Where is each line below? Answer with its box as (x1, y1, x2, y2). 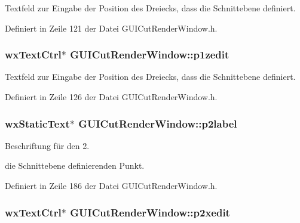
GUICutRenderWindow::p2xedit (70, 205, 230, 219)
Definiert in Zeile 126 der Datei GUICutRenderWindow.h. (5, 91, 218, 103)
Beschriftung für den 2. (5, 139, 90, 151)
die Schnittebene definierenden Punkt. (5, 159, 145, 172)
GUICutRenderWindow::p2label (78, 116, 237, 131)
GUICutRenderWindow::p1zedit (70, 47, 229, 62)
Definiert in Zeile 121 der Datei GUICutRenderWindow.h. (5, 21, 218, 34)
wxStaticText (5, 116, 70, 131)
